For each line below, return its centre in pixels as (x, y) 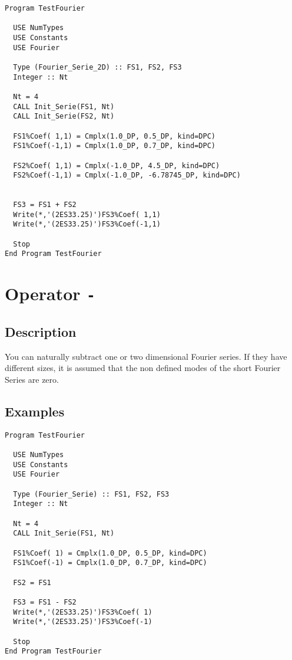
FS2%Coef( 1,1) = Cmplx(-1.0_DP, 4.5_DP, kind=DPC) (117, 165)
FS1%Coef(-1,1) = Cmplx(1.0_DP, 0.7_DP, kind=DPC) (114, 146)
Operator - (50, 293)
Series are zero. (32, 379)
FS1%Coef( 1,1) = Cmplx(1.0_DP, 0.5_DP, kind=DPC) (114, 136)
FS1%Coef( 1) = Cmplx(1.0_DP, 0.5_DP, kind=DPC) (110, 553)
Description (41, 331)
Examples (35, 411)
